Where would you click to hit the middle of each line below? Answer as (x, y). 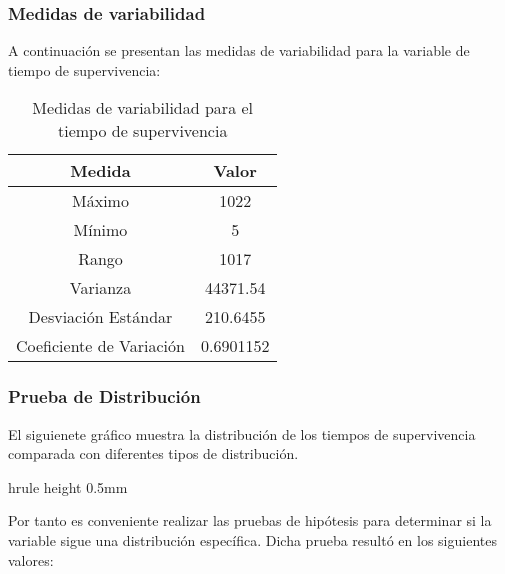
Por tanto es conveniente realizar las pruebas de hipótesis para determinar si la (250, 520)
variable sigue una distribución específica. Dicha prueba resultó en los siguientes (252, 540)
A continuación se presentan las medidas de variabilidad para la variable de (239, 50)
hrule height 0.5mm (68, 486)
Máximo (100, 201)
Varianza (100, 288)
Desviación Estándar (100, 317)
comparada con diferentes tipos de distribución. (153, 453)
